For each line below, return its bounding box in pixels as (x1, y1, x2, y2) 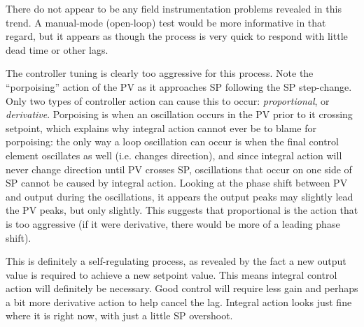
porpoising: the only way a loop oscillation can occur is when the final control (6, 134, 339, 149)
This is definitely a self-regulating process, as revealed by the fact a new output (6, 254, 346, 268)
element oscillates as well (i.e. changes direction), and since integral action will (6, 147, 342, 162)
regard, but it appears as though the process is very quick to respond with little (6, 29, 348, 43)
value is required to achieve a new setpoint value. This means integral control (6, 267, 337, 282)
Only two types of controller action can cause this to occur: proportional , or (6, 93, 330, 108)
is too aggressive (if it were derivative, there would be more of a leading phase (6, 216, 340, 231)
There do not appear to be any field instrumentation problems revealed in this (6, 1, 342, 15)
